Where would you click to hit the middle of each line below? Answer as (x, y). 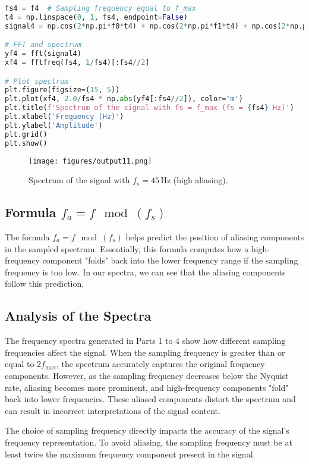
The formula (27, 237)
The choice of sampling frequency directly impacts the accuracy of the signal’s (147, 430)
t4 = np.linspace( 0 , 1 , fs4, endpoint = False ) (96, 17)
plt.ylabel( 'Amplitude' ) (54, 125)
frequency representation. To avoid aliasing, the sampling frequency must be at (149, 442)
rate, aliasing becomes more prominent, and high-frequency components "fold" (147, 387)
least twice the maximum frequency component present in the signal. (130, 454)
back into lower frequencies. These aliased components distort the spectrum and (150, 399)
